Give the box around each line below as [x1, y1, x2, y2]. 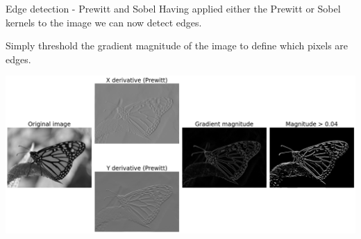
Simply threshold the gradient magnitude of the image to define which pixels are [6, 38, 349, 53]
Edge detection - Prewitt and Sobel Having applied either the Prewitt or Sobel [6, 1, 341, 15]
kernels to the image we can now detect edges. [6, 15, 202, 29]
